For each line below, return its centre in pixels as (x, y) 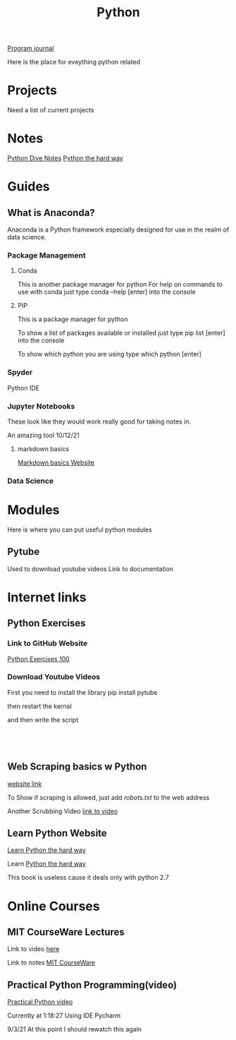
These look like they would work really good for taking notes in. (99, 422)
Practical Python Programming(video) (92, 985)
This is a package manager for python (73, 319)
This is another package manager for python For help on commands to (120, 285)
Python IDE (24, 388)
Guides (29, 187)
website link (25, 784)
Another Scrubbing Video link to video (63, 811)
